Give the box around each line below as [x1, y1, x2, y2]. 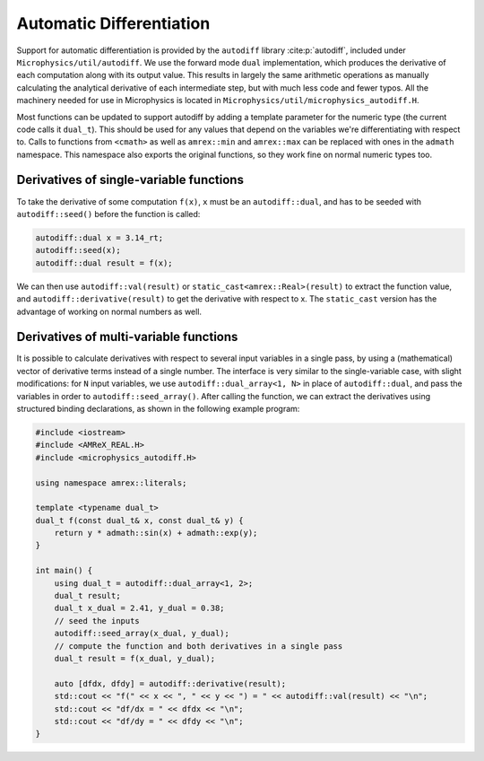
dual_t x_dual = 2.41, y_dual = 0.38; [54, 603, 225, 614]
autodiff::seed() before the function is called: [16, 208, 201, 219]
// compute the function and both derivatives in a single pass [54, 641, 343, 651]
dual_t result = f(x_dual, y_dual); [54, 653, 215, 663]
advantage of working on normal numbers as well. [16, 306, 202, 317]
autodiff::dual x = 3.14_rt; [35, 232, 164, 242]
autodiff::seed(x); [35, 245, 121, 256]
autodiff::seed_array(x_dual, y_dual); [54, 628, 230, 639]
